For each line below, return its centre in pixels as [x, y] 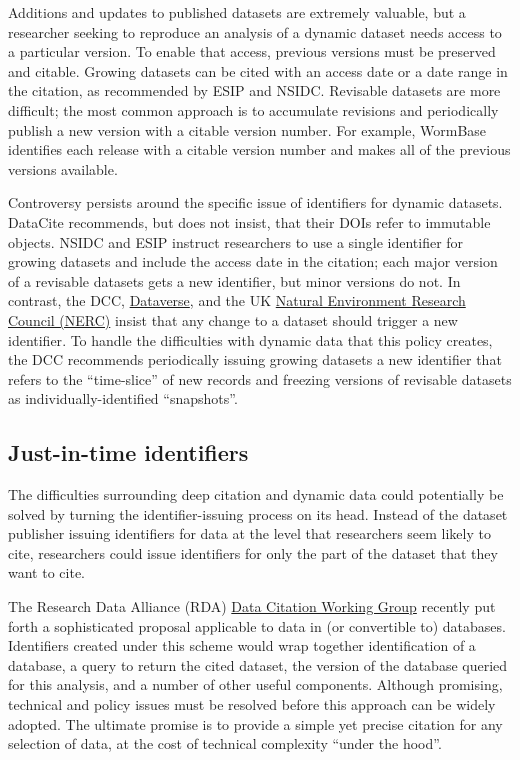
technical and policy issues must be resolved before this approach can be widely [252, 704]
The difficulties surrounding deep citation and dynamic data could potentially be [256, 494]
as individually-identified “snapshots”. [123, 398]
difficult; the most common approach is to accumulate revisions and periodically [253, 109]
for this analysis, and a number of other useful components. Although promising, [255, 684]
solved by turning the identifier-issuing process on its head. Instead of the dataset [258, 513]
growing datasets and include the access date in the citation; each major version [253, 261]
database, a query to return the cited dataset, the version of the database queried [258, 664]
